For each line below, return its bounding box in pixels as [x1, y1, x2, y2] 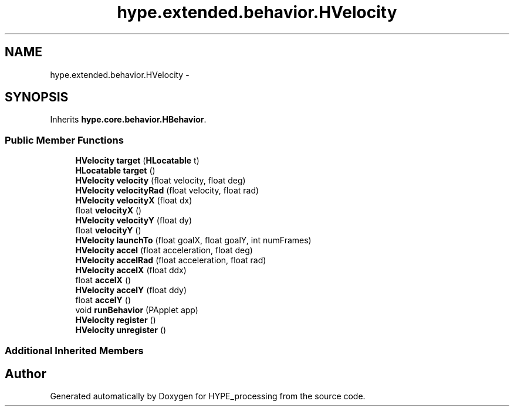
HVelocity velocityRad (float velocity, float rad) [75, 185, 259, 196]
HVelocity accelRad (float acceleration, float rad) [75, 255, 266, 266]
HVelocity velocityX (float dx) [75, 195, 192, 206]
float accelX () [75, 275, 131, 286]
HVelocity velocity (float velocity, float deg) [75, 175, 246, 186]
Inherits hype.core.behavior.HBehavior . [50, 114, 207, 125]
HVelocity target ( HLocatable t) [75, 155, 199, 166]
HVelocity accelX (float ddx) [75, 265, 187, 276]
